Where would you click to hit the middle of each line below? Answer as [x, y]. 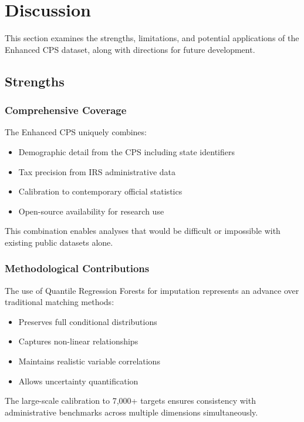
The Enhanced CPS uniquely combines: [76, 132]
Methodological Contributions [77, 268]
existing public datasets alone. [59, 242]
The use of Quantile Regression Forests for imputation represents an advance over [152, 290]
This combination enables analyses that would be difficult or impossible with [143, 231]
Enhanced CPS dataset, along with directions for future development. [130, 49]
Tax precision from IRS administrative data [97, 171]
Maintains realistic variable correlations [89, 361]
